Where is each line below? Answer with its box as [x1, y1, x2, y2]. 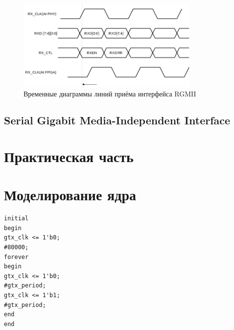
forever [4, 253, 29, 260]
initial [4, 215, 29, 222]
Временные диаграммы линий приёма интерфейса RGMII [23, 89, 196, 99]
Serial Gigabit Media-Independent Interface [4, 113, 231, 128]
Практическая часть [4, 146, 134, 166]
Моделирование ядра [4, 185, 136, 205]
